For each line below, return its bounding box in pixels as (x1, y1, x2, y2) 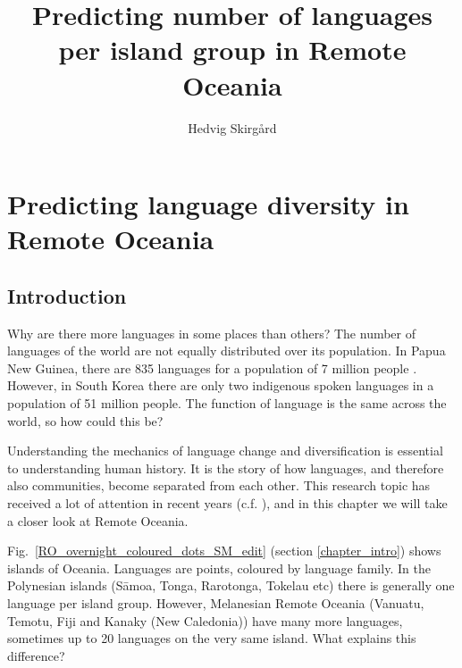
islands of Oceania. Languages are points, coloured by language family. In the (7, 558, 431, 577)
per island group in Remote (58, 31, 407, 68)
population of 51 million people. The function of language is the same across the (7, 394, 447, 413)
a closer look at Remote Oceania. (7, 511, 189, 530)
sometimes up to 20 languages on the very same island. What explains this (7, 629, 416, 647)
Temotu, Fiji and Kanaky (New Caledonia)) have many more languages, (7, 611, 403, 630)
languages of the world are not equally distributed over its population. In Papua (7, 341, 446, 360)
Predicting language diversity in (7, 186, 409, 222)
